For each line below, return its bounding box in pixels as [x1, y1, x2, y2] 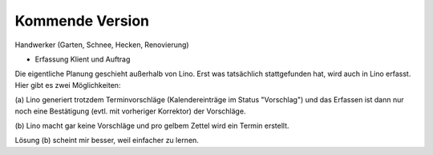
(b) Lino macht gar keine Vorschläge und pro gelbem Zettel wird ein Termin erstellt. [14, 121, 289, 130]
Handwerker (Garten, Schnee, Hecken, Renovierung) [14, 40, 189, 50]
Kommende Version [14, 12, 150, 30]
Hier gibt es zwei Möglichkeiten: [14, 80, 121, 89]
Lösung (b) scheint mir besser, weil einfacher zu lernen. [14, 136, 200, 145]
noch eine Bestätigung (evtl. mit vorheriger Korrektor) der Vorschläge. [14, 106, 246, 116]
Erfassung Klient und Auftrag [34, 54, 131, 64]
